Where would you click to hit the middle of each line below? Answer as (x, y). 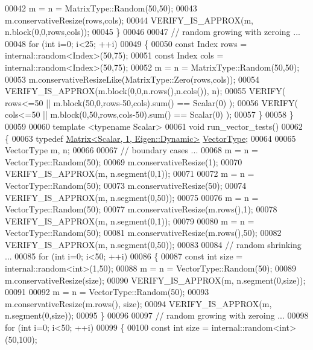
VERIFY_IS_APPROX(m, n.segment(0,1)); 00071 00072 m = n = (130, 173)
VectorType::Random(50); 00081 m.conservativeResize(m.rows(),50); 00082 (143, 233)
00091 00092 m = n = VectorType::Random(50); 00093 (107, 292)
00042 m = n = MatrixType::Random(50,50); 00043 (101, 8)
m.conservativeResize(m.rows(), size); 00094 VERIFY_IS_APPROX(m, (138, 303)
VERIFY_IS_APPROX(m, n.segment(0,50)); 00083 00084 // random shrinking (153, 244)
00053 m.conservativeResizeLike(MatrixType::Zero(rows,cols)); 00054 (132, 79)
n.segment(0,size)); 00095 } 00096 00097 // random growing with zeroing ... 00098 (157, 315)
